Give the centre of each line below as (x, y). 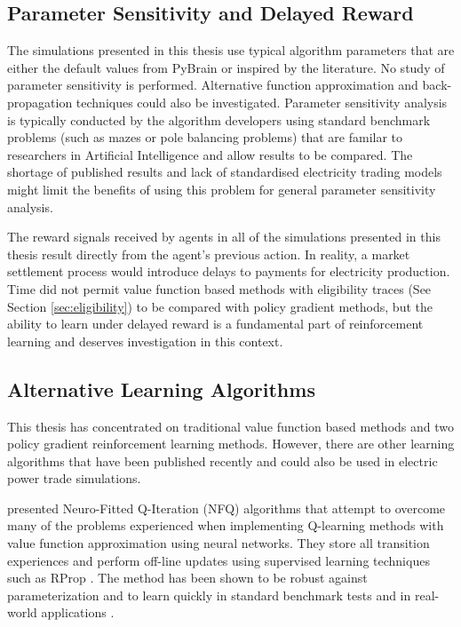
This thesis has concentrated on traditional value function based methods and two (230, 426)
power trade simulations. (74, 478)
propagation (40, 102)
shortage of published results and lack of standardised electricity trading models (225, 172)
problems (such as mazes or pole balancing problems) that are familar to (205, 137)
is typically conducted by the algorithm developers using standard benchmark (219, 119)
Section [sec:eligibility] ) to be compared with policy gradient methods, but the (220, 306)
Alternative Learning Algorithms (161, 389)
